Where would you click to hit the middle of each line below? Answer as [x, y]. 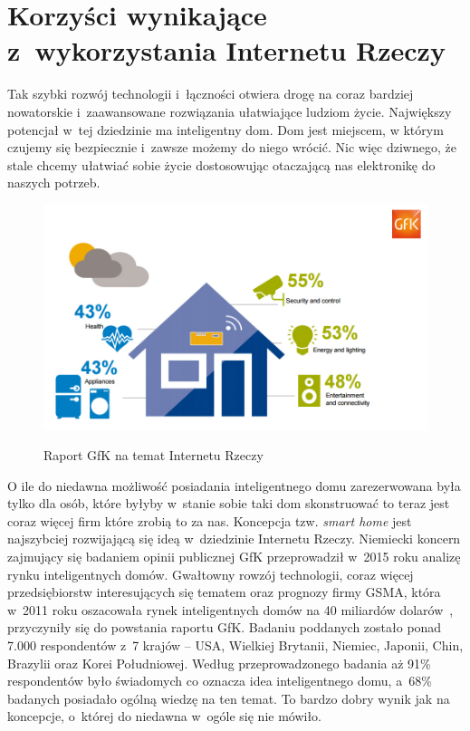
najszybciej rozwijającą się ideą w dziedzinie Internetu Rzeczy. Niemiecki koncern [234, 539]
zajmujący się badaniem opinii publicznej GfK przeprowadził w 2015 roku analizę [234, 557]
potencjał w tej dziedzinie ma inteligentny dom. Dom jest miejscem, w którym [225, 129]
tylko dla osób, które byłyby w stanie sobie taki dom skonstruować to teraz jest [229, 503]
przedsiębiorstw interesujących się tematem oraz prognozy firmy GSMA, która [224, 592]
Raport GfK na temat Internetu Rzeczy [153, 455]
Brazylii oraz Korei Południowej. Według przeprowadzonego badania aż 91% [219, 663]
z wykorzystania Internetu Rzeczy [226, 50]
